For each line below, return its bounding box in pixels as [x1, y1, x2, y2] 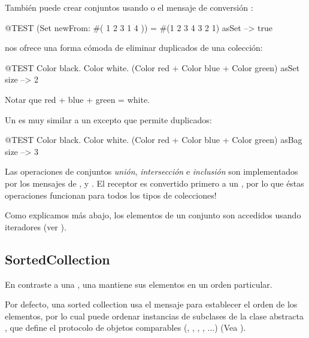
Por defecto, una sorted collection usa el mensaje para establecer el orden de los [5, 298, 298, 310]
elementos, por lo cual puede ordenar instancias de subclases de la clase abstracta [5, 309, 304, 322]
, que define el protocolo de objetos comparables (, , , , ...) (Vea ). [5, 321, 246, 334]
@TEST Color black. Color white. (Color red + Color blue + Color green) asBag [5, 133, 302, 146]
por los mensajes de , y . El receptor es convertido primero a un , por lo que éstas [5, 176, 304, 189]
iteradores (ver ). [5, 220, 66, 233]
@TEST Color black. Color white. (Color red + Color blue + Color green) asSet [5, 61, 300, 74]
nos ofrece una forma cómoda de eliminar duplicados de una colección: [5, 41, 263, 54]
